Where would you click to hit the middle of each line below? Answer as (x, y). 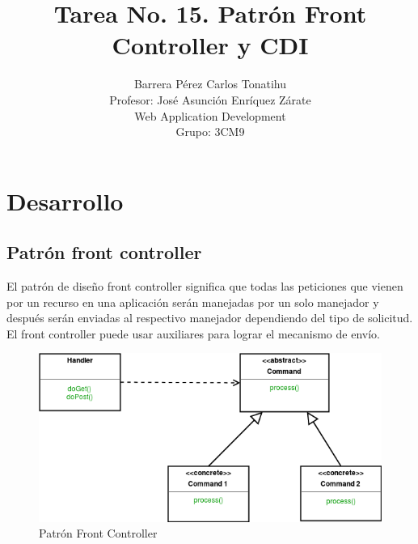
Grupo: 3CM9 (210, 132)
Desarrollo (65, 200)
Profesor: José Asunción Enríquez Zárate (210, 99)
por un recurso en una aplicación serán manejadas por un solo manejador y (193, 302)
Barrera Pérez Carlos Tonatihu (210, 84)
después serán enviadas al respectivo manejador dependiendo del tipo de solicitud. (210, 318)
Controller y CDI (210, 45)
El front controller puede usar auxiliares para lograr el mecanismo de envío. (193, 333)
